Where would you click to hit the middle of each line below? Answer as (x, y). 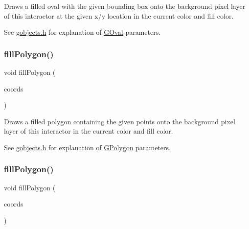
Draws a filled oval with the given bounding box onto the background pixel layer (125, 6)
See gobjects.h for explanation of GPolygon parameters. (87, 147)
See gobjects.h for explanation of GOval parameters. (82, 32)
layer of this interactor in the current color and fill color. (89, 131)
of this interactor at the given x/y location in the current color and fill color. (119, 15)
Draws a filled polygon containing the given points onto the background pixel (120, 121)
